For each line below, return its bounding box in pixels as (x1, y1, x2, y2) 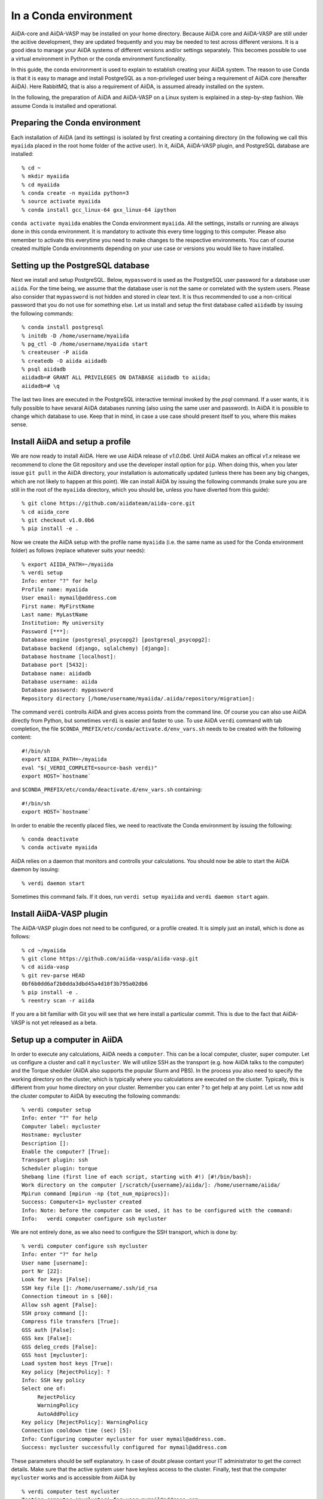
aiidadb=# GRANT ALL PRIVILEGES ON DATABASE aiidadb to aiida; (22, 374, 211, 381)
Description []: (22, 1140, 69, 1146)
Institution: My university (22, 619, 104, 627)
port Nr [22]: (22, 1268, 63, 1274)
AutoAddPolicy (37, 1410, 79, 1417)
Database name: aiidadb (22, 670, 92, 677)
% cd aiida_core (22, 508, 69, 515)
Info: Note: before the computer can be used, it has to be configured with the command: (22, 1207, 293, 1214)
